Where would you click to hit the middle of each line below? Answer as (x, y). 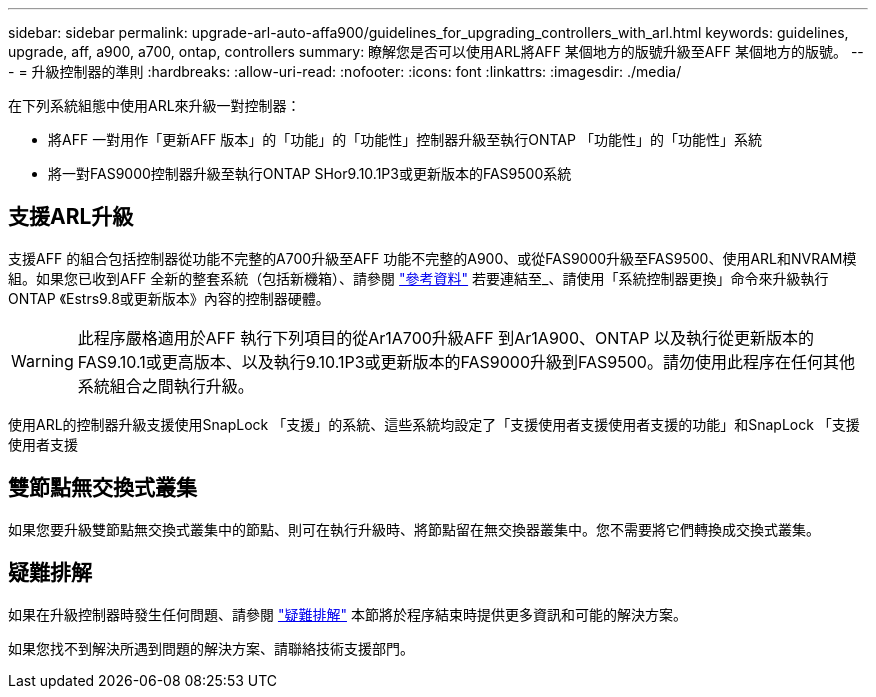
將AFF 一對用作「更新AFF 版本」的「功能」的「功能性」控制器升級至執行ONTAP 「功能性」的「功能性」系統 (405, 139)
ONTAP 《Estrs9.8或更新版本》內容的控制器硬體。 (169, 298)
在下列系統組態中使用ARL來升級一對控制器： (154, 105)
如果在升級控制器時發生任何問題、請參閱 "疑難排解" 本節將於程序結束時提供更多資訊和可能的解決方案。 (347, 614)
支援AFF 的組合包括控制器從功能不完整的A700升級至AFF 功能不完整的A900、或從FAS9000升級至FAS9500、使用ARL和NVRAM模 (432, 258)
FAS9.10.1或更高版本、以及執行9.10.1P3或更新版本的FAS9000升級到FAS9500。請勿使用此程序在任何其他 (466, 361)
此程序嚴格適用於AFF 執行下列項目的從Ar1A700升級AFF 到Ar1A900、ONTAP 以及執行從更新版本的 (446, 337)
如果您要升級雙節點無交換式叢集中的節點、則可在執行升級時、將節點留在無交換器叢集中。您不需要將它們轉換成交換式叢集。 (414, 529)
